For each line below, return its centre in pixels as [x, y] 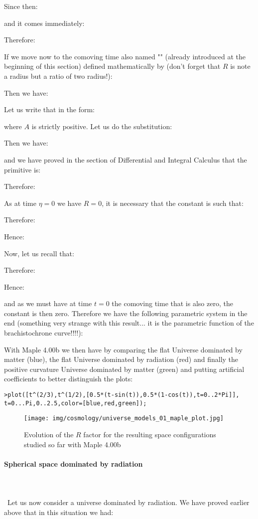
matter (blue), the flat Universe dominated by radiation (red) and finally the [121, 359]
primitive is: [22, 169]
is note [240, 66]
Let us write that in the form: [49, 109]
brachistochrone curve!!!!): [44, 333]
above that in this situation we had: [59, 512]
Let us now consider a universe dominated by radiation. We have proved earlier [128, 502]
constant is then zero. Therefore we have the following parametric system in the [126, 313]
